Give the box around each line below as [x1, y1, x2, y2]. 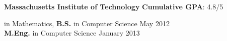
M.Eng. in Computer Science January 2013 [4, 28, 140, 38]
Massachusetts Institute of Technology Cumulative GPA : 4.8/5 [4, 1, 223, 11]
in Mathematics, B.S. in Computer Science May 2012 [4, 18, 170, 28]
